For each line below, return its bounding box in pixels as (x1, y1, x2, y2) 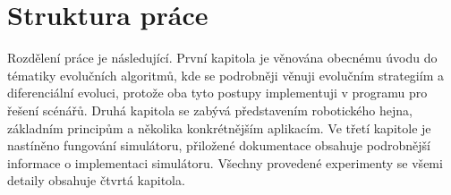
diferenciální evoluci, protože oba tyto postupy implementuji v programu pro (7, 83, 428, 102)
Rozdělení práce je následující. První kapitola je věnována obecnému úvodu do (7, 48, 438, 67)
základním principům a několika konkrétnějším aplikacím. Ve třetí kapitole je (7, 118, 431, 137)
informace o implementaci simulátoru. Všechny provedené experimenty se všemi (7, 153, 443, 172)
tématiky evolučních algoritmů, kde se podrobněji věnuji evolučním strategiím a (7, 65, 444, 84)
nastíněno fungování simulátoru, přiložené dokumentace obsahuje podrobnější (7, 136, 430, 155)
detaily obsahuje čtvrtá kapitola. (7, 171, 185, 190)
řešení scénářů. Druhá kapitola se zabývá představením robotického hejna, (7, 100, 413, 119)
